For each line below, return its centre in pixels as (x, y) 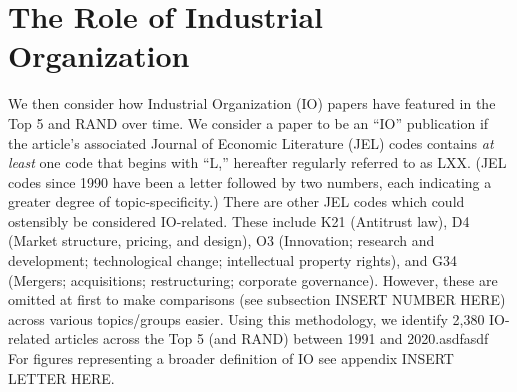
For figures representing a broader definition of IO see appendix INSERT (231, 358)
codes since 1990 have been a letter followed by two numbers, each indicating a (250, 181)
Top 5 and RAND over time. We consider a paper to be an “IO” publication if (248, 122)
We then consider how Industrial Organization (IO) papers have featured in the (252, 103)
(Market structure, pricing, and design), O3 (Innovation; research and (221, 240)
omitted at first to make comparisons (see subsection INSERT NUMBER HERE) (257, 299)
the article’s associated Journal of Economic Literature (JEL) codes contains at (251, 142)
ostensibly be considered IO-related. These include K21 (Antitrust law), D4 (239, 220)
